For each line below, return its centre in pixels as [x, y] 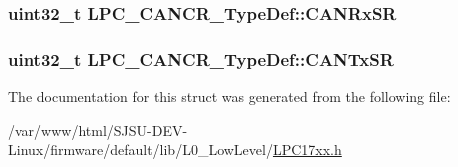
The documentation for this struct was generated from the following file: [229, 96]
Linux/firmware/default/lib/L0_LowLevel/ [140, 149]
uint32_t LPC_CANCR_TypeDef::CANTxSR [201, 58]
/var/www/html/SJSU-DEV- [98, 129]
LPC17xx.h [307, 149]
